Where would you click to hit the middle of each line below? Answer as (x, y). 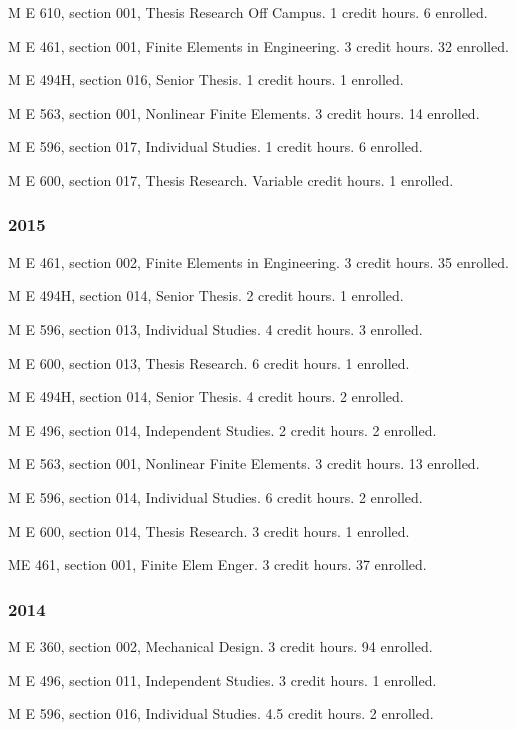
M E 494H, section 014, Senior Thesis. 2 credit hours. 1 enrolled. (206, 295)
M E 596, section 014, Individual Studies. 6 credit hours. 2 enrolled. (215, 496)
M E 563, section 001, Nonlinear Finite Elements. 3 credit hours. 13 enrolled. (244, 463)
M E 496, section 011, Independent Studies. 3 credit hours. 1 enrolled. (222, 679)
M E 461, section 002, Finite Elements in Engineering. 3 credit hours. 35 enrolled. (258, 261)
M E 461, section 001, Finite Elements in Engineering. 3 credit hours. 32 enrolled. (258, 45)
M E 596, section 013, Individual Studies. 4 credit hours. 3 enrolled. (215, 328)
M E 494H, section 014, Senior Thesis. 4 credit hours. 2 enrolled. (206, 396)
